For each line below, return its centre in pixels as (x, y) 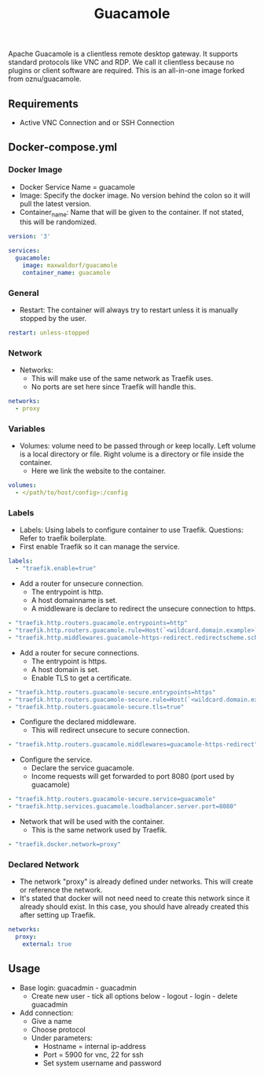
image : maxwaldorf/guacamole (70, 266)
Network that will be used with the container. (92, 822)
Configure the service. (56, 759)
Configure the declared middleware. (78, 722)
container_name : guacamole (66, 272)
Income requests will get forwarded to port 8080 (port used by (132, 777)
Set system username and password (102, 1062)
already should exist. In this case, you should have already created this (134, 907)
